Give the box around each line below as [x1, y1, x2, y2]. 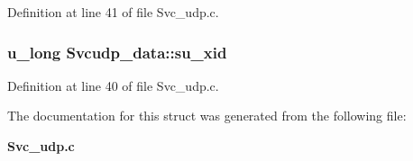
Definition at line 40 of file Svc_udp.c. [7, 76, 219, 94]
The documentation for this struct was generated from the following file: [7, 106, 407, 125]
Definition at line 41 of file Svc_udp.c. [7, 3, 219, 21]
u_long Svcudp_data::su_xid [7, 40, 227, 63]
